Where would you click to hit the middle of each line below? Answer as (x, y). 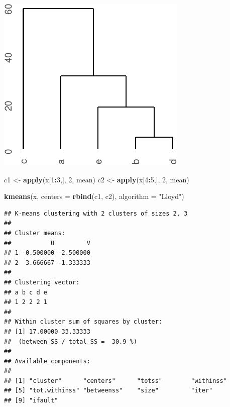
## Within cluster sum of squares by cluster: (83, 322)
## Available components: (47, 361)
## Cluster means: (35, 233)
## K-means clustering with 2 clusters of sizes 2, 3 (96, 213)
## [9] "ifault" (31, 401)
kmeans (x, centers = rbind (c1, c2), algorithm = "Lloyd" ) (94, 196)
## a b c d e (26, 292)
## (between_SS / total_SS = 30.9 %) (71, 341)
